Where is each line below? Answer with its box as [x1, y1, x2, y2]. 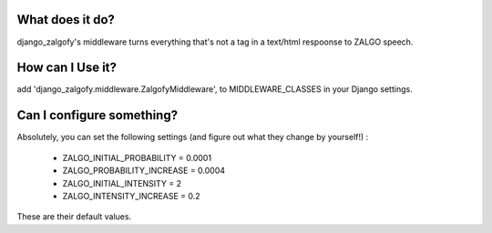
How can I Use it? [16, 60, 118, 76]
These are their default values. [16, 211, 132, 222]
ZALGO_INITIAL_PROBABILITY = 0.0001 [62, 152, 212, 163]
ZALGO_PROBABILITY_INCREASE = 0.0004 [62, 165, 226, 177]
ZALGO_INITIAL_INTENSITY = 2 [62, 177, 182, 188]
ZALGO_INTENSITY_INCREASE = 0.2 [62, 190, 200, 201]
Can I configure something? [16, 107, 178, 123]
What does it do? [16, 12, 116, 27]
